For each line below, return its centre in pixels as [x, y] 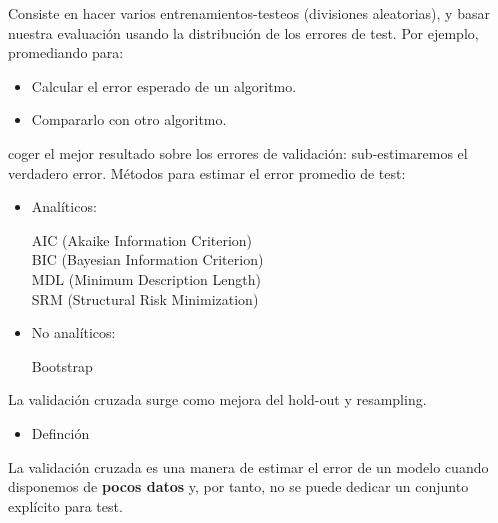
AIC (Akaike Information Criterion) [142, 239]
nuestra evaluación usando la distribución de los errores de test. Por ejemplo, [243, 32]
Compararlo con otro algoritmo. [129, 119]
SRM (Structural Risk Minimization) [145, 298]
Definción [60, 432]
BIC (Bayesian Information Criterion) [147, 259]
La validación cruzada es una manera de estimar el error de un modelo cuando [248, 466]
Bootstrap [62, 365]
